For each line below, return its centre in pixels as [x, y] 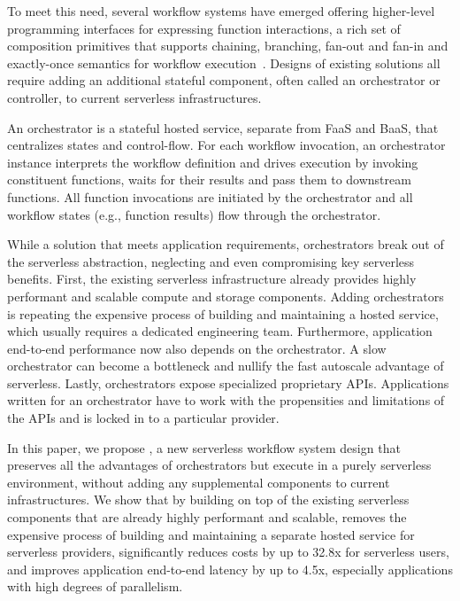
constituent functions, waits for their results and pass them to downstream [209, 180]
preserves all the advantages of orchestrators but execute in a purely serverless [219, 465]
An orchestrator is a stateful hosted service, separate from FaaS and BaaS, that [223, 127]
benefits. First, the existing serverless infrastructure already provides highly [212, 279]
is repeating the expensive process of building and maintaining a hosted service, [223, 313]
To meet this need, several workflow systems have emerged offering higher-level [221, 11]
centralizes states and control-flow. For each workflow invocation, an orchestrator [226, 145]
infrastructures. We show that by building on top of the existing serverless [208, 500]
